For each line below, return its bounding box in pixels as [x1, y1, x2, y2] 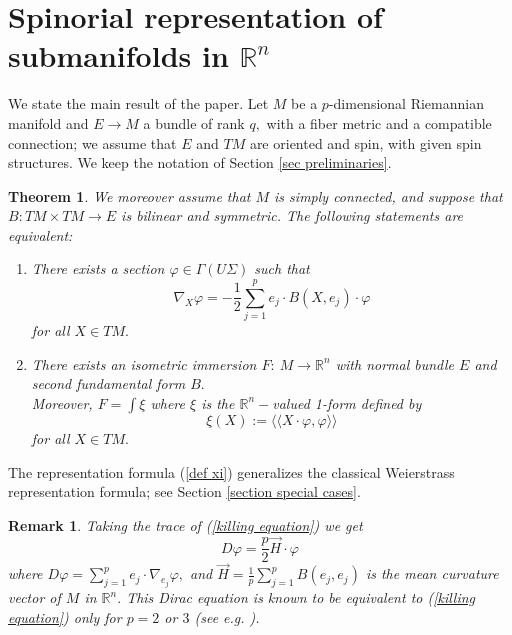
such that [254, 258, 310, 279]
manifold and [8, 112, 89, 133]
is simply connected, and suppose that [274, 185, 503, 206]
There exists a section [31, 258, 165, 279]
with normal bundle [335, 353, 455, 374]
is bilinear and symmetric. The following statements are [121, 205, 464, 226]
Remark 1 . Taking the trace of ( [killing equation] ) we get [8, 514, 363, 535]
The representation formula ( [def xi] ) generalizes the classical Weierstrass [8, 461, 455, 482]
